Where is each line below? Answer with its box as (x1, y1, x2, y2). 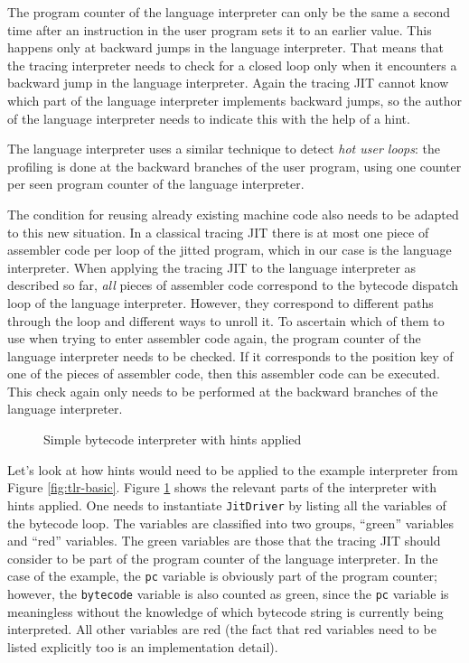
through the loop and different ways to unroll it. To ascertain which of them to (7, 311, 445, 330)
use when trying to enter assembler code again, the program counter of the (7, 329, 421, 348)
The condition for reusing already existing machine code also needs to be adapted (7, 204, 459, 223)
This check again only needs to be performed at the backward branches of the (7, 381, 438, 400)
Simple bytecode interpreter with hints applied (43, 430, 302, 449)
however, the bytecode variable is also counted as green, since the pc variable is (7, 584, 449, 602)
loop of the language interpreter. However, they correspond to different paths (7, 293, 434, 312)
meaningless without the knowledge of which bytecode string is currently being (7, 602, 444, 621)
